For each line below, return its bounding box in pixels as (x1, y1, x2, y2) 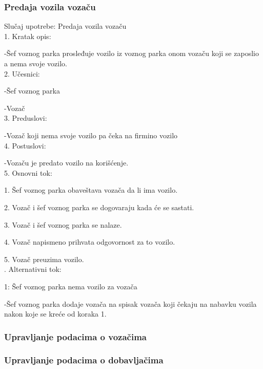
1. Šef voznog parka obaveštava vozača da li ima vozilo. (4, 184, 178, 195)
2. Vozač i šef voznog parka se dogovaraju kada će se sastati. (4, 201, 194, 212)
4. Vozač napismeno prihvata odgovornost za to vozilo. (4, 236, 175, 247)
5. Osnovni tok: (4, 167, 52, 178)
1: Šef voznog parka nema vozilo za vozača (4, 281, 137, 291)
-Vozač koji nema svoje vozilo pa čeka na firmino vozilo (4, 130, 178, 140)
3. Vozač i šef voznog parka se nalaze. (4, 219, 122, 230)
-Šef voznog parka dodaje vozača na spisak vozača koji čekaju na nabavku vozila (4, 298, 257, 309)
